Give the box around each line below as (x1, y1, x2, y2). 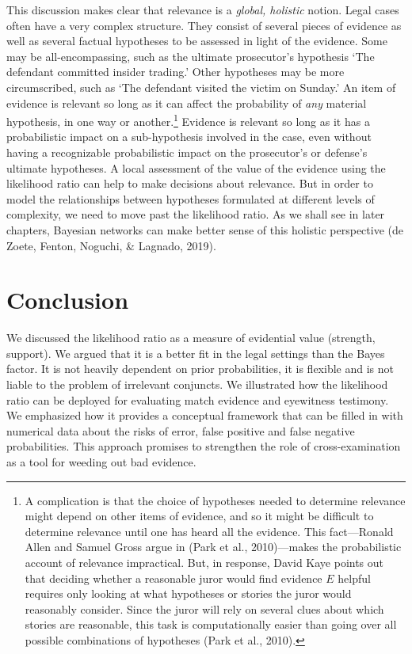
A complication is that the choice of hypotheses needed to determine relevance (25, 492, 406, 508)
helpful (338, 569, 371, 586)
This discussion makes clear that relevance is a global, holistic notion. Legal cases (6, 2, 399, 17)
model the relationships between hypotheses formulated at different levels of (6, 190, 375, 207)
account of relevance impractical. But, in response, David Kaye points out (25, 554, 384, 570)
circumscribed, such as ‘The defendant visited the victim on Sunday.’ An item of (6, 78, 396, 95)
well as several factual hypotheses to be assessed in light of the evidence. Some (6, 32, 387, 49)
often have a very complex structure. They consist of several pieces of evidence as (6, 17, 402, 33)
